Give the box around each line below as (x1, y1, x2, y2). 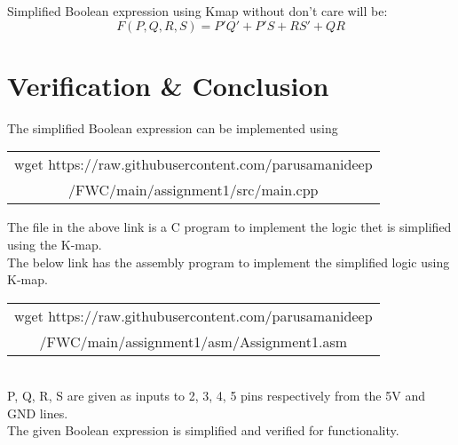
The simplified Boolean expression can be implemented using (7, 118, 338, 137)
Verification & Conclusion (7, 67, 329, 103)
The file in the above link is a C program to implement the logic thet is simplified (7, 218, 452, 236)
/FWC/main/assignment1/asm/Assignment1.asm (39, 330, 348, 352)
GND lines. (7, 403, 68, 422)
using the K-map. (7, 234, 102, 253)
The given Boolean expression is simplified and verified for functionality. (7, 421, 399, 440)
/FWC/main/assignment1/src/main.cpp (68, 179, 319, 201)
